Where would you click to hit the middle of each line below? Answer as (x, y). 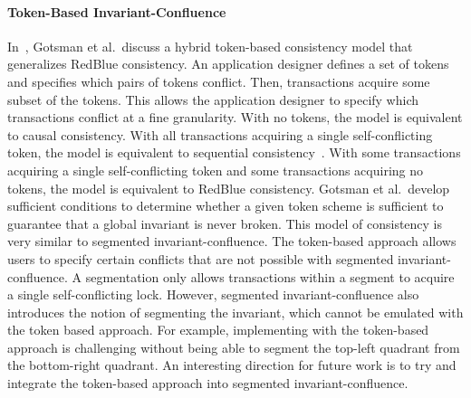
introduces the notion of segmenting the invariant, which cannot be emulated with (235, 312)
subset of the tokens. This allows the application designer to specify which (213, 99)
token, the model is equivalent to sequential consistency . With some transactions (234, 152)
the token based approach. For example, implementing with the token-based (218, 330)
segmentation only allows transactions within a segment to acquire (270, 276)
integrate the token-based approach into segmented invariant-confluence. (208, 383)
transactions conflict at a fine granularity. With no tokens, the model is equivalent (235, 117)
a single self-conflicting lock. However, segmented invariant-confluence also (213, 294)
